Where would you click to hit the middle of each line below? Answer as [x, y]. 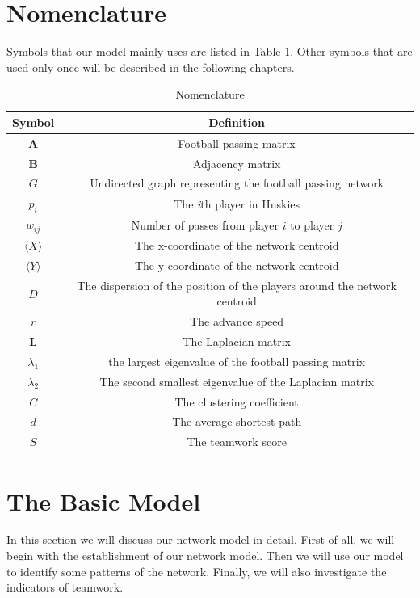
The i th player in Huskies [237, 203]
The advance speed [237, 321]
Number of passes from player [205, 224]
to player [312, 224]
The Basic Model [104, 501]
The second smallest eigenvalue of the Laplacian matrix [237, 381]
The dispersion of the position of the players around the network [237, 285]
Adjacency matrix [237, 163]
